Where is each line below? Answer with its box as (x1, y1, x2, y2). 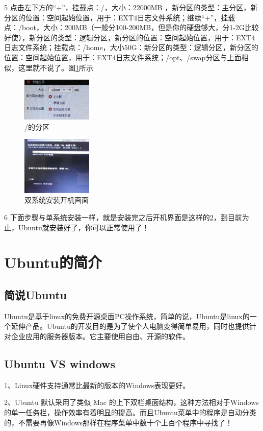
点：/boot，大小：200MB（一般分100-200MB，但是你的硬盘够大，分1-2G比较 (4, 22, 259, 33)
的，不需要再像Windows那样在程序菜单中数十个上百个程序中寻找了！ (4, 417, 233, 427)
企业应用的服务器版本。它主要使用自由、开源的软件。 (11, 331, 190, 342)
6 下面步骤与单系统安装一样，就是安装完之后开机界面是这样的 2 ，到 (4, 212, 228, 223)
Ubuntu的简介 (4, 252, 102, 273)
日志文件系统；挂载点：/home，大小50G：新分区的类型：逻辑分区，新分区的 (4, 42, 258, 53)
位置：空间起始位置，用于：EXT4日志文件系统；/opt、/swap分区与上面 (4, 52, 242, 62)
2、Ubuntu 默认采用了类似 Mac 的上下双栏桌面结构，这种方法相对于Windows (4, 397, 259, 408)
